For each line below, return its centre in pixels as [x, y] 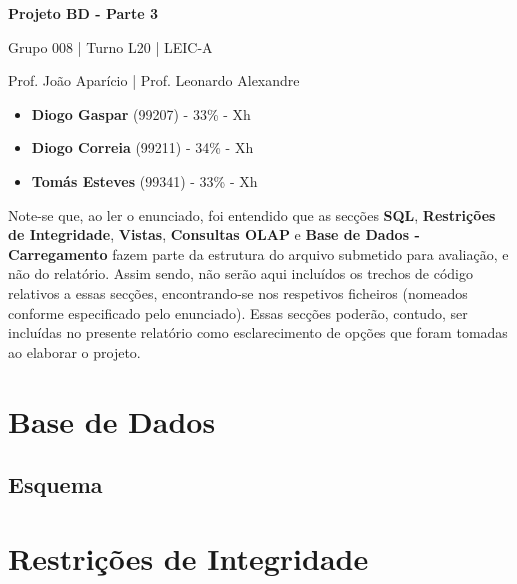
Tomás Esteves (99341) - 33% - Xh [144, 180]
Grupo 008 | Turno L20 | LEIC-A [110, 46]
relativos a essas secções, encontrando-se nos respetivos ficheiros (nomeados [238, 292]
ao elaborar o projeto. [74, 351]
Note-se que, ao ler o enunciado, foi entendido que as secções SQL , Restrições [252, 214]
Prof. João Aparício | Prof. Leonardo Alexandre [154, 80]
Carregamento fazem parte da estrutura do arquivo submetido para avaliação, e [258, 253]
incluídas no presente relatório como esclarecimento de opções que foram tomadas [258, 332]
